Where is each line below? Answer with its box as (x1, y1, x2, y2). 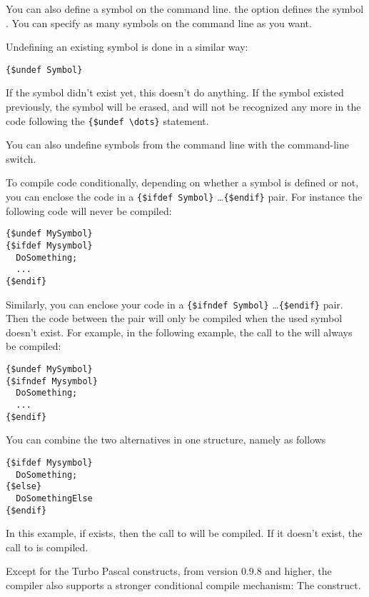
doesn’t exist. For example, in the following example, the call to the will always (6, 324, 353, 339)
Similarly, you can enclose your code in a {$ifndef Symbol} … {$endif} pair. (6, 296, 343, 311)
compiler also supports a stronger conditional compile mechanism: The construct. (6, 577, 361, 592)
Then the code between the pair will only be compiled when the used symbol (6, 311, 343, 326)
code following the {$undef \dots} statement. (6, 113, 209, 128)
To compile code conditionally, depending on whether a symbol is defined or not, (6, 175, 359, 190)
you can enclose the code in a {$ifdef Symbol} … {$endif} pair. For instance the (6, 189, 363, 204)
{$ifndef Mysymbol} (6, 376, 98, 386)
